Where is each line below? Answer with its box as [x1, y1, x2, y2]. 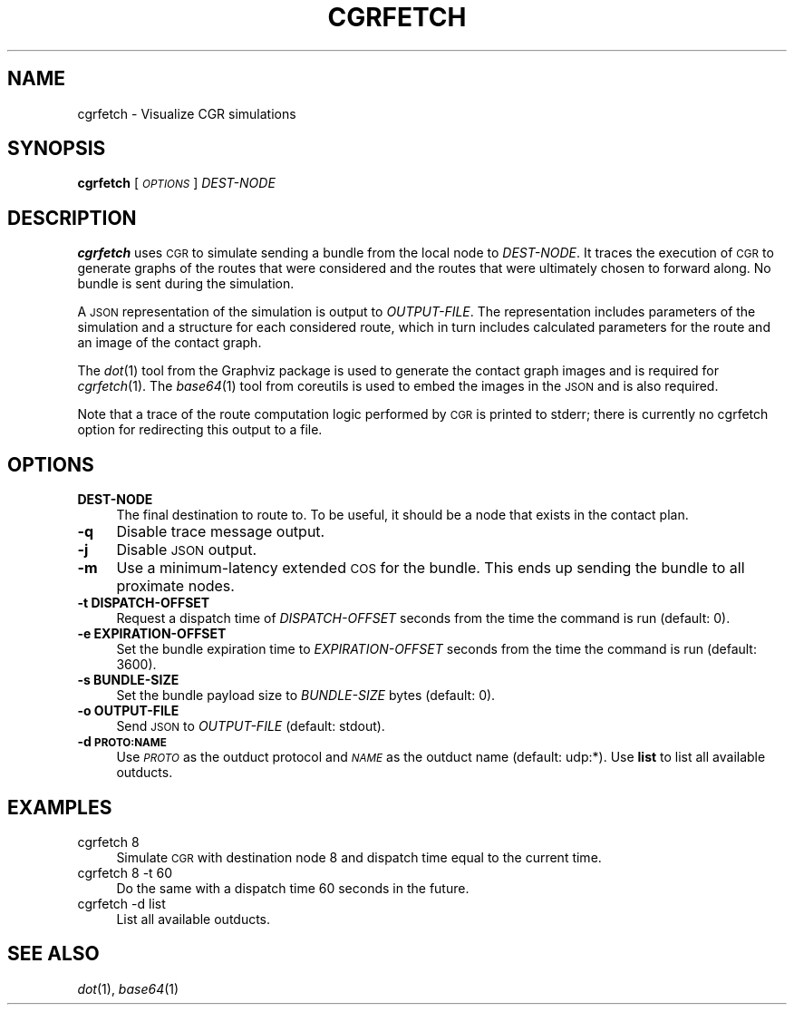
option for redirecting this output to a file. [77, 422, 323, 438]
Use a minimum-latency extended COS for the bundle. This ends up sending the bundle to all [116, 559, 745, 578]
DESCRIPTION [7, 206, 137, 229]
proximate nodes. [116, 577, 235, 596]
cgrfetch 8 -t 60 [77, 864, 173, 881]
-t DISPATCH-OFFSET [77, 595, 210, 611]
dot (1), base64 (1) [77, 980, 179, 997]
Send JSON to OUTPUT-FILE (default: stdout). [116, 718, 385, 735]
